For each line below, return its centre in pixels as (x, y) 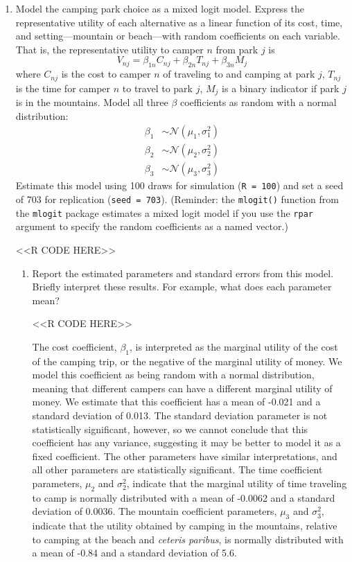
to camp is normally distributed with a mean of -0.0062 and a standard (184, 497)
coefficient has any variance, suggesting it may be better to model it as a (186, 442)
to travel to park (157, 88)
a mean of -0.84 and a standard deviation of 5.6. (134, 553)
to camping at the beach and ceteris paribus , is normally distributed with (188, 539)
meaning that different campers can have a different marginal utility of (182, 388)
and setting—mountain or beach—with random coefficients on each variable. (178, 36)
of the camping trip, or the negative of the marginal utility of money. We (187, 361)
